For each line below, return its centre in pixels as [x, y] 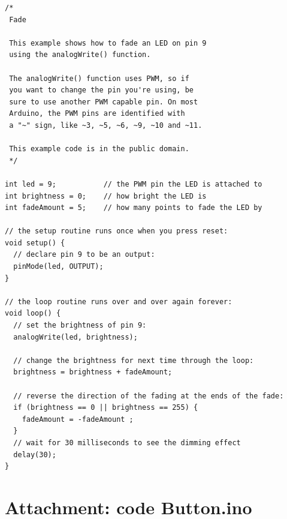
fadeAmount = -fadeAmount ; [78, 419]
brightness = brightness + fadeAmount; [93, 372]
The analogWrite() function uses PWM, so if [99, 78]
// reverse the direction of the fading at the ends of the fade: [149, 396]
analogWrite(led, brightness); [75, 337]
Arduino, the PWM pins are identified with [97, 114]
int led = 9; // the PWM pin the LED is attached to [134, 184]
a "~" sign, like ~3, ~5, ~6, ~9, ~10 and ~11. [106, 125]
